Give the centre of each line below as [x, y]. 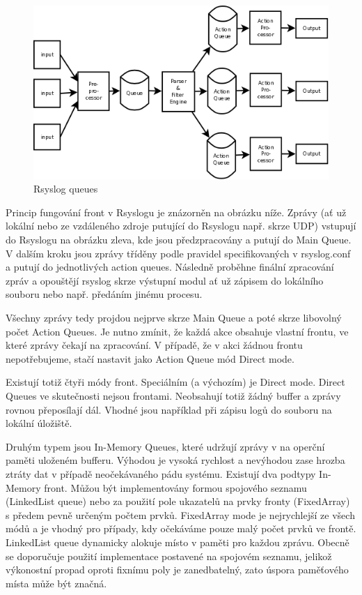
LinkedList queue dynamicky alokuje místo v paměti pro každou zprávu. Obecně [178, 542]
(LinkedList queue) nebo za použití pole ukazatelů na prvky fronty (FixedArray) [178, 501]
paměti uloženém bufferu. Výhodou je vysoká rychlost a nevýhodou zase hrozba [175, 460]
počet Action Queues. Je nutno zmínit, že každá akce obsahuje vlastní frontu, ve [177, 331]
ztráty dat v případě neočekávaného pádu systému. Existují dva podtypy [161, 473]
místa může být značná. [56, 583]
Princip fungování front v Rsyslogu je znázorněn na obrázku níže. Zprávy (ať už [176, 212]
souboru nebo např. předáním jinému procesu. [104, 294]
